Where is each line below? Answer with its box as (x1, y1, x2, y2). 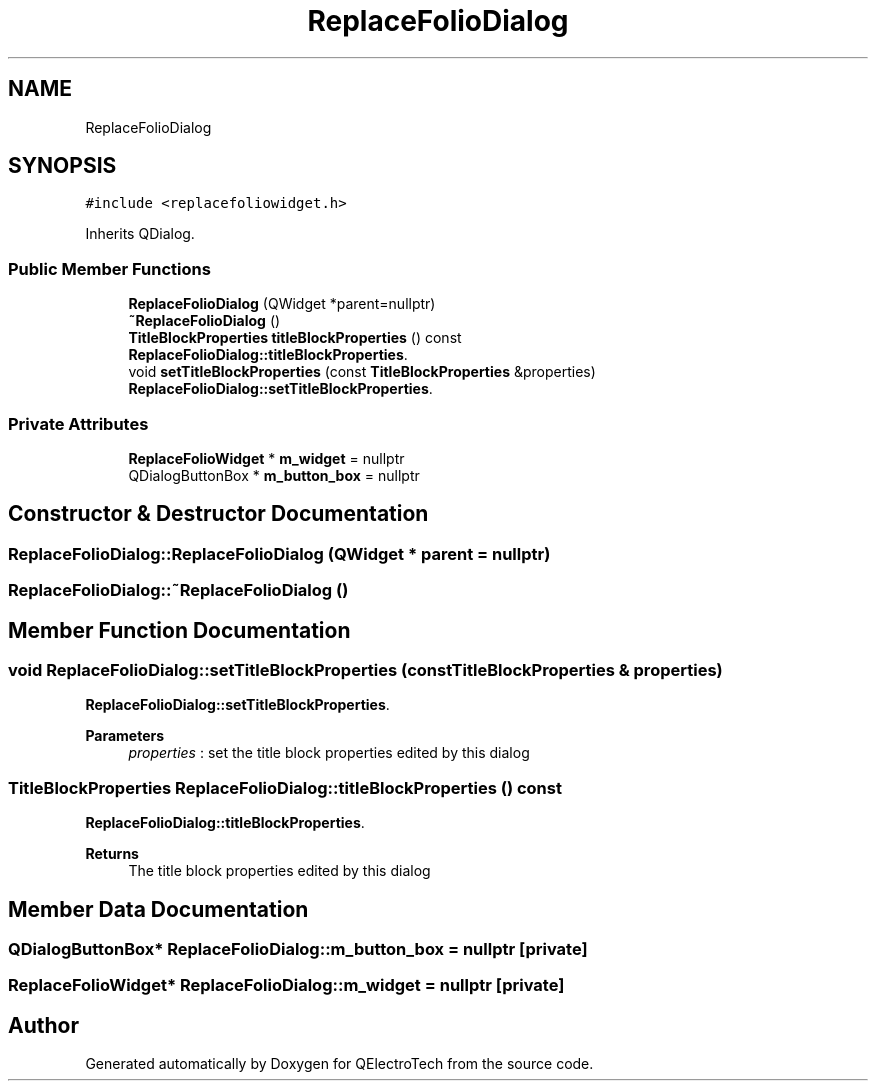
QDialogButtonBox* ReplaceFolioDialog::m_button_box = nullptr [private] (8, 938, 588, 959)
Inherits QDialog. (85, 225, 195, 243)
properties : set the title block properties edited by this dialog (128, 744, 530, 762)
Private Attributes (8, 413, 149, 434)
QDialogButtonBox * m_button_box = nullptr (128, 466, 420, 484)
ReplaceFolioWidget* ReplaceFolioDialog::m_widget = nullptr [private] (8, 975, 565, 996)
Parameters (85, 727, 165, 745)
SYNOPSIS (8, 153, 117, 179)
